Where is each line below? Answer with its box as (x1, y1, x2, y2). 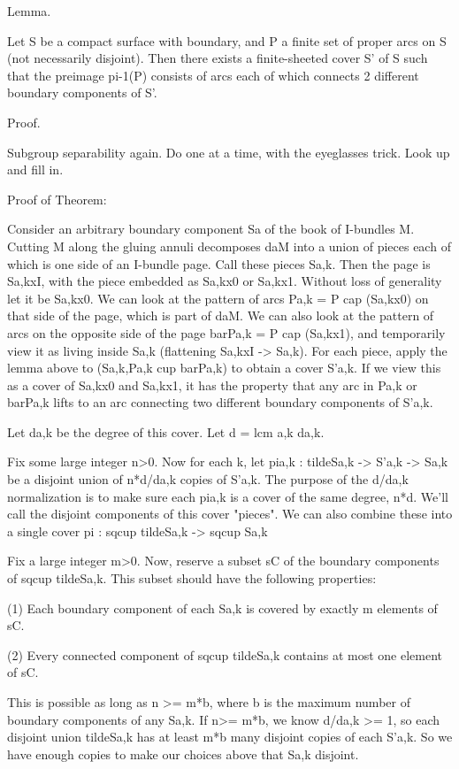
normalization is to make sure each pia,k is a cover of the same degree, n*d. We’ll (7, 487, 448, 505)
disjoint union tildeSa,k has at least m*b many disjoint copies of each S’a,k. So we (7, 727, 453, 746)
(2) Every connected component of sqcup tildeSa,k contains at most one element (7, 645, 442, 664)
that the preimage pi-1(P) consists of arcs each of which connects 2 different (7, 65, 419, 84)
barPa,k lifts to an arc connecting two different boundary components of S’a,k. (7, 393, 433, 411)
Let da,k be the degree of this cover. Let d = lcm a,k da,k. (7, 422, 325, 441)
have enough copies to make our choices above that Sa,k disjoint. (7, 744, 359, 763)
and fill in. (7, 160, 64, 179)
